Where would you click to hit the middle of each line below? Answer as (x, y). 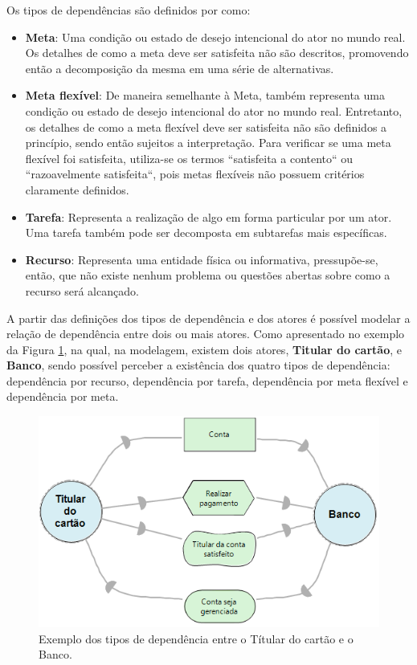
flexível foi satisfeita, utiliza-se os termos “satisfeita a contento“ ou (189, 158)
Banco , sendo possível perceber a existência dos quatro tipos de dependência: (198, 365)
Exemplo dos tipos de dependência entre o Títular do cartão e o (196, 638)
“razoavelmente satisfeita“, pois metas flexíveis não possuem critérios (195, 174)
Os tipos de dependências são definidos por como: (129, 10)
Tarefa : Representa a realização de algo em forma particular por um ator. (208, 216)
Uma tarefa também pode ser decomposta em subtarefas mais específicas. (206, 233)
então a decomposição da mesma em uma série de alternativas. (180, 68)
